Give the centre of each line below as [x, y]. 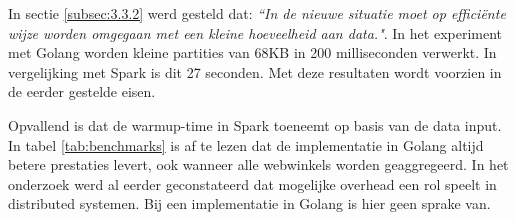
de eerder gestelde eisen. [82, 91]
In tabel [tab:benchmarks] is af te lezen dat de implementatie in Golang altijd [246, 144]
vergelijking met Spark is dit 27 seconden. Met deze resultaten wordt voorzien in [255, 71]
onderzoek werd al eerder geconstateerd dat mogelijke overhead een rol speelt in [252, 183]
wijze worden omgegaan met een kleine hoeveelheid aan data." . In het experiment [255, 32]
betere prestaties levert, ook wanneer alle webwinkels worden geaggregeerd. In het [258, 164]
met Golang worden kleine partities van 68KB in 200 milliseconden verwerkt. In [252, 52]
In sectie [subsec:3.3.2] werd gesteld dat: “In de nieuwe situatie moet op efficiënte [257, 13]
